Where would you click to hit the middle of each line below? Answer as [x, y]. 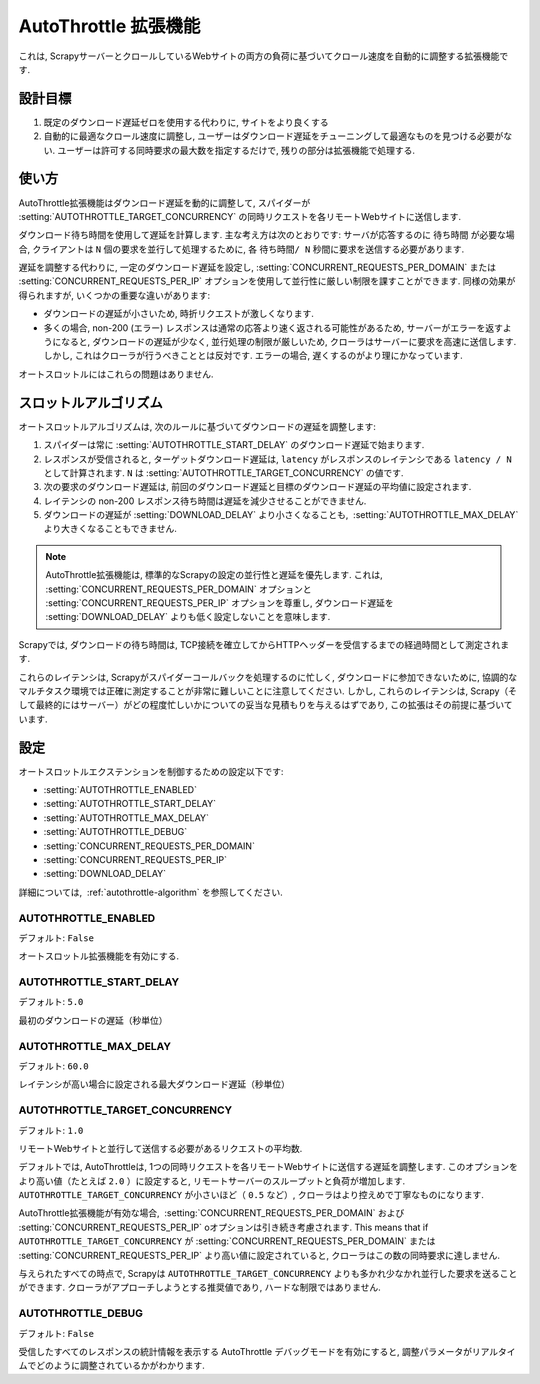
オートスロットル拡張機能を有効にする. [99, 956]
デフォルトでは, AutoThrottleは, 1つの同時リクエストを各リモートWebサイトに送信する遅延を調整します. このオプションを [268, 1167]
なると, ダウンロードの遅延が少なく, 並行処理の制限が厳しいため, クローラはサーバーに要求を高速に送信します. [288, 342]
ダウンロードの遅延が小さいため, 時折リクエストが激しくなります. [179, 314]
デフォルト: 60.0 [53, 1066]
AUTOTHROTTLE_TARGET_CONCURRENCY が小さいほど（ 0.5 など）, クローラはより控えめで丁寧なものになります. [251, 1195]
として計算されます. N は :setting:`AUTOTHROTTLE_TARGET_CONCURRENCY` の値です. [223, 472]
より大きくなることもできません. [110, 529]
